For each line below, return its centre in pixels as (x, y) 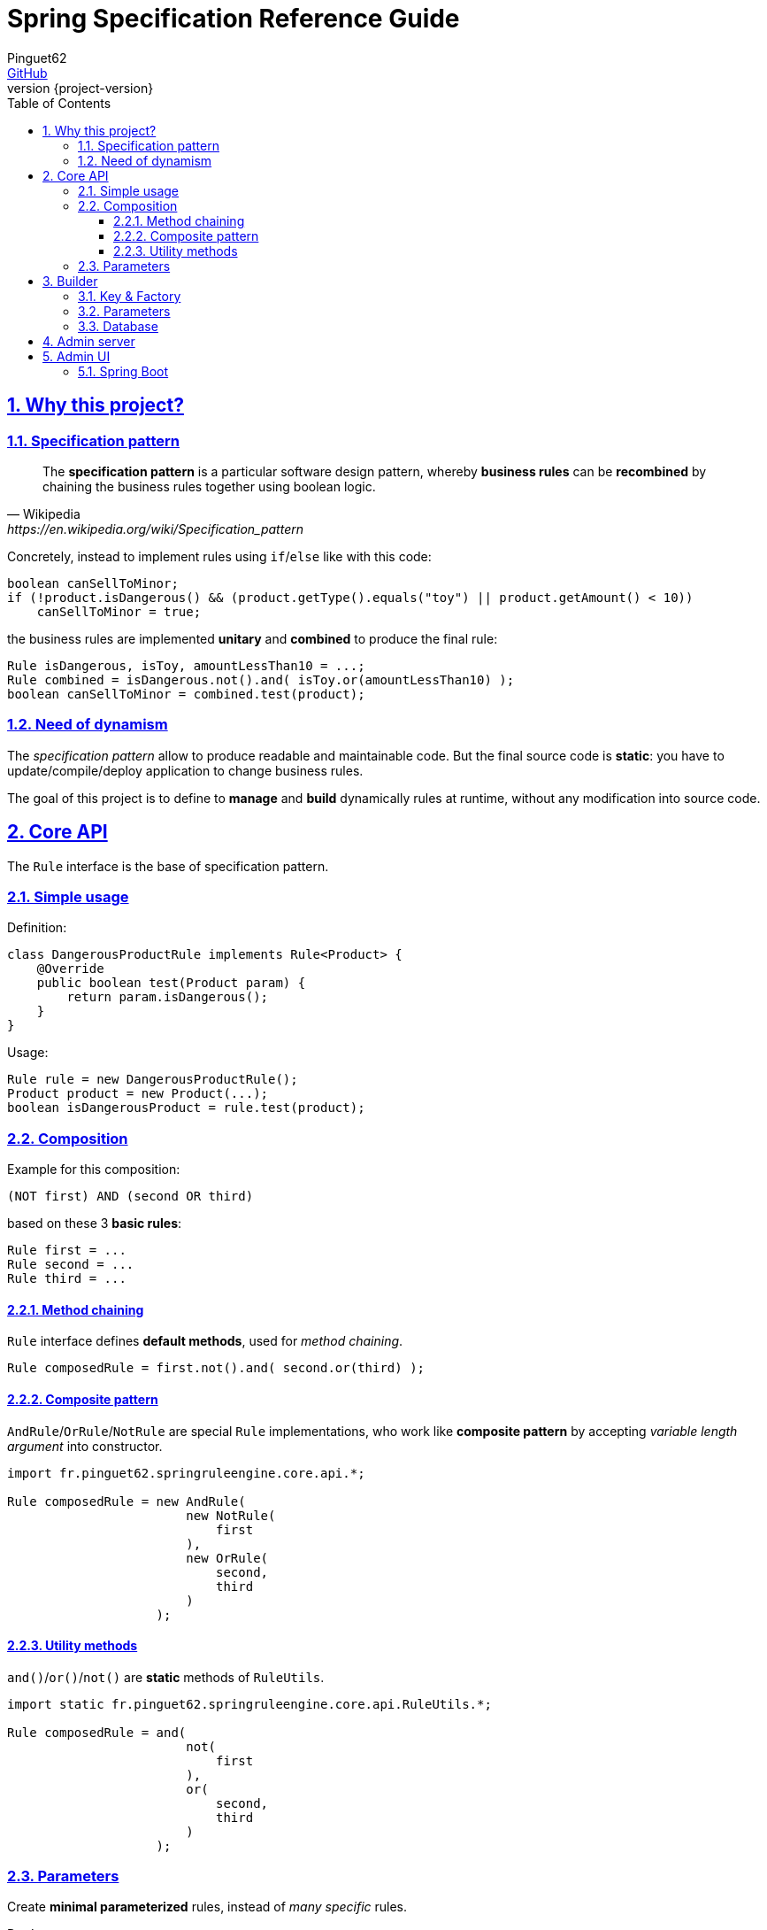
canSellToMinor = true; (119, 611)
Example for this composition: (94, 1170)
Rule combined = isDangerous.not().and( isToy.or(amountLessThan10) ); (261, 679)
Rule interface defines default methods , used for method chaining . (205, 1341)
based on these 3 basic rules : (95, 1224)
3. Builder (70, 281)
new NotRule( (231, 1515)
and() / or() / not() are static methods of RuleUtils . (166, 1677)
